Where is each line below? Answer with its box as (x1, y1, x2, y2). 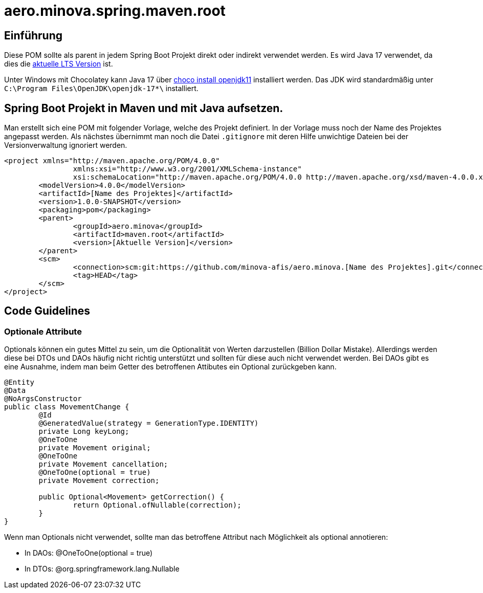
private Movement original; (38, 444, 151, 452)
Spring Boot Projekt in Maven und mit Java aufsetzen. (4, 101, 283, 115)
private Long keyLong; (38, 427, 129, 436)
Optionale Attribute (4, 326, 82, 337)
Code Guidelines (4, 304, 91, 318)
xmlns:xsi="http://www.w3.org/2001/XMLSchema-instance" (73, 165, 302, 173)
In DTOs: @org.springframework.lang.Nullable (25, 564, 180, 574)
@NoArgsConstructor (4, 394, 82, 403)
